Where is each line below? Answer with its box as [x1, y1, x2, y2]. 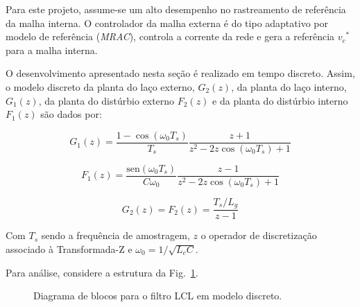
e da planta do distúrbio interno [212, 93, 348, 107]
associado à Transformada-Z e [6, 241, 132, 256]
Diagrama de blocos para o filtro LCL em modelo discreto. [33, 288, 282, 303]
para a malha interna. [6, 42, 98, 57]
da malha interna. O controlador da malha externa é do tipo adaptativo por [6, 15, 328, 30]
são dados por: [40, 107, 102, 121]
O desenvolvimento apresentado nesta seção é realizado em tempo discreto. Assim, [6, 66, 355, 80]
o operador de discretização [200, 228, 317, 243]
